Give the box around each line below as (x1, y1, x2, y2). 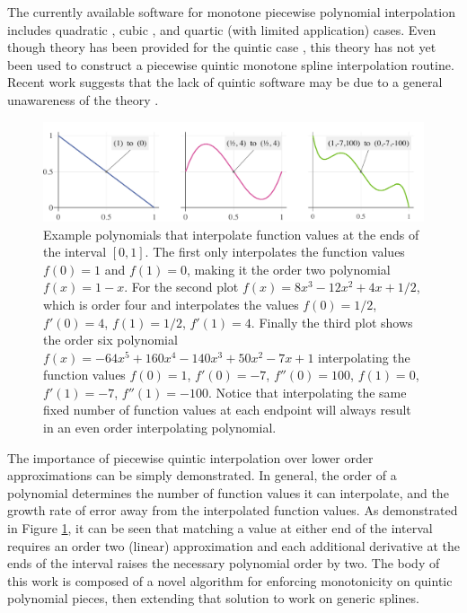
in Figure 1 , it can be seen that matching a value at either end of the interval (7, 519, 433, 538)
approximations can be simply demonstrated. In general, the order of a (7, 466, 397, 485)
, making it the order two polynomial (186, 259, 391, 278)
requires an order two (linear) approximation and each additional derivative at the (7, 536, 460, 555)
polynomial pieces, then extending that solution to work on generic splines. (7, 589, 419, 608)
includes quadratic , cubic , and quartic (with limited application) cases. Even (7, 20, 436, 39)
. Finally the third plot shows (251, 312, 413, 331)
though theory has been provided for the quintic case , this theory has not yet (7, 38, 436, 57)
